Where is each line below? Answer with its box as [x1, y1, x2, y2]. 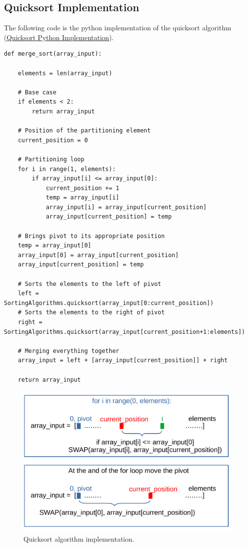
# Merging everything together [18, 347, 120, 354]
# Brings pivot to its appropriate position [18, 232, 165, 240]
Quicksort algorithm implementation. [23, 533, 134, 544]
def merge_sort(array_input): [4, 50, 102, 58]
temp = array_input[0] [18, 242, 91, 249]
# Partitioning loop [18, 155, 84, 163]
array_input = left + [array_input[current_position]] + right [18, 357, 228, 364]
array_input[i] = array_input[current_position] [45, 203, 207, 211]
